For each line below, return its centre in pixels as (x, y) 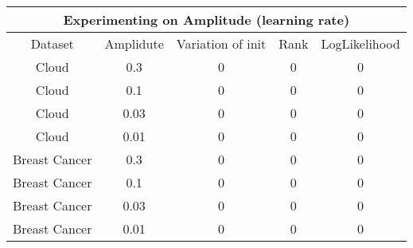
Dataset (52, 43)
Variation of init (221, 43)
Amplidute (134, 43)
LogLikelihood (360, 43)
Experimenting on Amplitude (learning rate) (206, 20)
